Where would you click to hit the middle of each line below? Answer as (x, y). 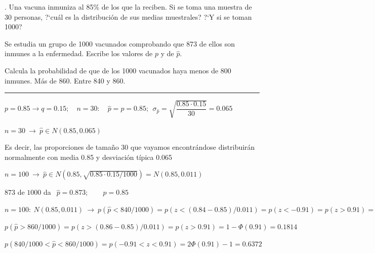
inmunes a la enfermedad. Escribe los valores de (79, 53)
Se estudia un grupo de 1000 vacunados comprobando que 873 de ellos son (120, 43)
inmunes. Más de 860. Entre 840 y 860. (65, 80)
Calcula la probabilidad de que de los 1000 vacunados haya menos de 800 (118, 70)
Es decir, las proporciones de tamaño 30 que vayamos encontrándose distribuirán (130, 147)
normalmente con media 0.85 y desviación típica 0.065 (89, 157)
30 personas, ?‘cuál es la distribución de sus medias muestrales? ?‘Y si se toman (128, 16)
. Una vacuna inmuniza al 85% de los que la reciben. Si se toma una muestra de (128, 7)
